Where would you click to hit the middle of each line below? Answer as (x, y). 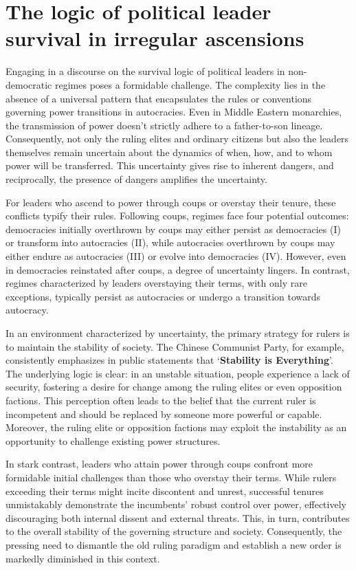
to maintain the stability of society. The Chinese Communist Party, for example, (175, 346)
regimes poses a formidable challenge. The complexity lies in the (190, 84)
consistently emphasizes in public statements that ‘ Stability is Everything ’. (169, 360)
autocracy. (27, 310)
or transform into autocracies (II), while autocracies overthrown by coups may (170, 242)
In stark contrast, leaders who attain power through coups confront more (159, 464)
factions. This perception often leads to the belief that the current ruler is (161, 400)
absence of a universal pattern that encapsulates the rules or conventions (159, 98)
